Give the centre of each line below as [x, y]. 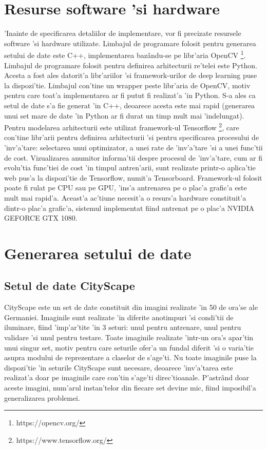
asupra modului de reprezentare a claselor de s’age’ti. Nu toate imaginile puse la [130, 357]
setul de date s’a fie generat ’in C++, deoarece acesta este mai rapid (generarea [130, 105]
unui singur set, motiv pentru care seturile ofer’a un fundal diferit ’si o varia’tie [129, 347]
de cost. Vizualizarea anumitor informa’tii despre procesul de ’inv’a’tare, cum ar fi [133, 157]
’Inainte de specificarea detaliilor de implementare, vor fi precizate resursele [123, 33]
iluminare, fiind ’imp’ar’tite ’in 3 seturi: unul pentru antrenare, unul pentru [123, 327]
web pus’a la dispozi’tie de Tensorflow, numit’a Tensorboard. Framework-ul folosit [133, 177]
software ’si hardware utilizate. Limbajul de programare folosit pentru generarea [130, 43]
